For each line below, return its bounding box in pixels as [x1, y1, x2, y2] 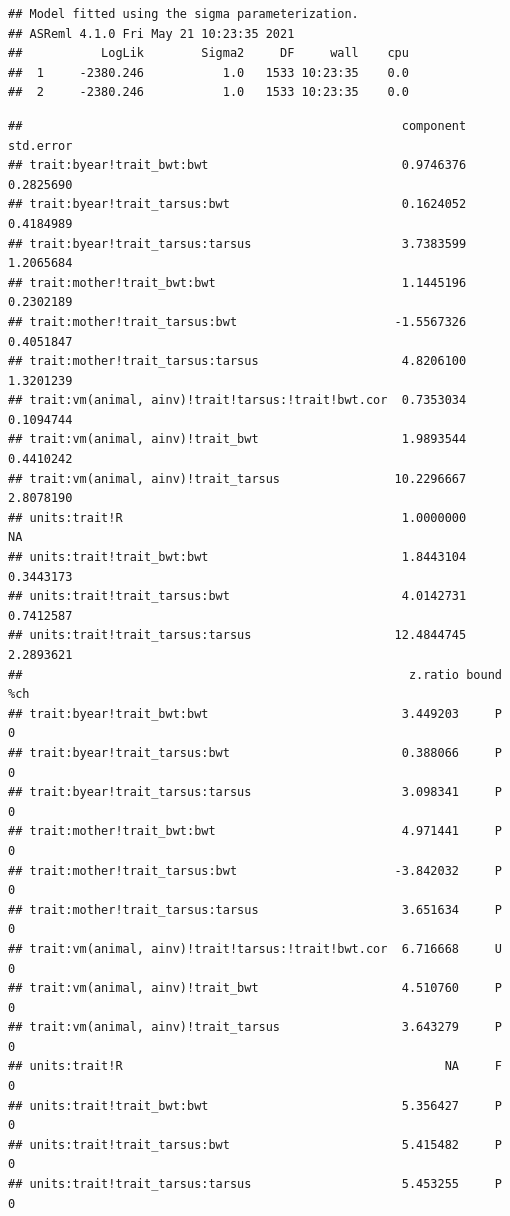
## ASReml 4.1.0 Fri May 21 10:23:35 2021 [8, 26, 295, 41]
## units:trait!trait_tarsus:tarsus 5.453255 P [8, 1177, 502, 1192]
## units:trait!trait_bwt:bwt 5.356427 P [8, 1098, 502, 1113]
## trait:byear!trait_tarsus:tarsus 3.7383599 [8, 236, 467, 251]
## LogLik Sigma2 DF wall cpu [8, 46, 409, 61]
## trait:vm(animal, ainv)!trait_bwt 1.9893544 [8, 432, 467, 447]
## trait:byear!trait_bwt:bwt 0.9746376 [8, 158, 467, 173]
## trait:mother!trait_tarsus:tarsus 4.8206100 [8, 354, 467, 369]
